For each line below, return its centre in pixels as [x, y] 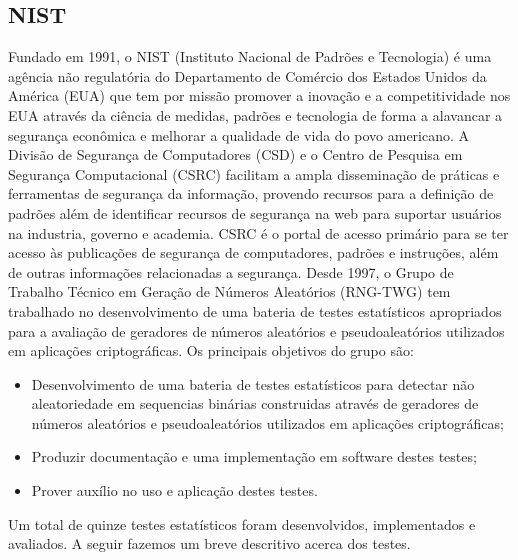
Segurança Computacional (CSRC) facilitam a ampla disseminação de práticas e [254, 173]
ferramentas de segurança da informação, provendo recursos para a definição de [251, 193]
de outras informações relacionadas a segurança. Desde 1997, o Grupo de [231, 271]
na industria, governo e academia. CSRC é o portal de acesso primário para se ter [258, 232]
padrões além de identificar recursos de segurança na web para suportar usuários [255, 212]
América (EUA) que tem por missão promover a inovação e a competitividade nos [259, 95]
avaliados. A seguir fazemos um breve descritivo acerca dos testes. [209, 543]
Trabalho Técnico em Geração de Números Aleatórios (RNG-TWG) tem [229, 291]
